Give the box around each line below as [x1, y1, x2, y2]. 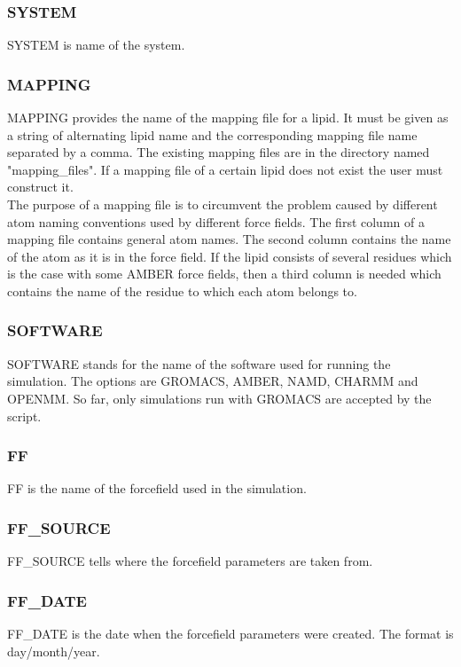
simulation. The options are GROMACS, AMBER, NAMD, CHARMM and [7, 372, 418, 390]
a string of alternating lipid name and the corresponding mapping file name [7, 125, 418, 144]
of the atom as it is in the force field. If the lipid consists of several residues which [7, 247, 452, 265]
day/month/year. [7, 641, 100, 660]
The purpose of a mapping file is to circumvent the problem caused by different [7, 195, 438, 213]
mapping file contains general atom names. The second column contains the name [7, 230, 451, 248]
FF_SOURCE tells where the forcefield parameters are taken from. [7, 552, 373, 570]
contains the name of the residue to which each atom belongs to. [7, 281, 357, 300]
